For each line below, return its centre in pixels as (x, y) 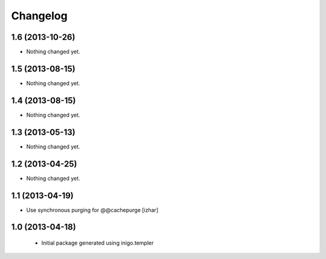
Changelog (39, 16)
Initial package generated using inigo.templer (97, 243)
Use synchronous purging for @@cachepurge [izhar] (92, 210)
